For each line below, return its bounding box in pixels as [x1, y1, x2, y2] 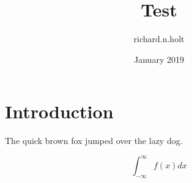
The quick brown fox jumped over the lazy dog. [5, 134, 183, 147]
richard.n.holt [133, 32, 185, 45]
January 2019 [134, 52, 184, 65]
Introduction [5, 99, 114, 124]
